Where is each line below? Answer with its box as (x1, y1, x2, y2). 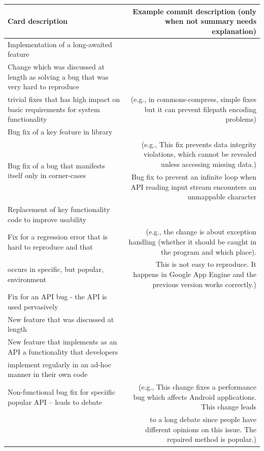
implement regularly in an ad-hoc (8, 359, 112, 369)
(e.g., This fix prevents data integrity (141, 138, 256, 149)
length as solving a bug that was (8, 71, 109, 82)
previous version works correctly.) (152, 279, 256, 289)
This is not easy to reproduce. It (155, 259, 256, 269)
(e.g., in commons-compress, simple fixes (130, 94, 256, 104)
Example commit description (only (133, 6, 256, 16)
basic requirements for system (8, 103, 100, 114)
